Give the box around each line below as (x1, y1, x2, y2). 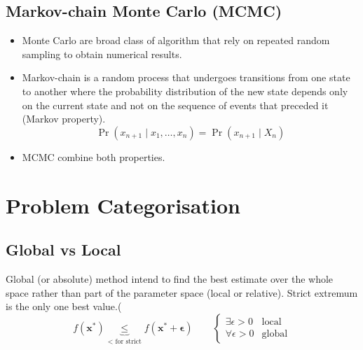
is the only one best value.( (6, 299, 122, 314)
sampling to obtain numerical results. (22, 46, 182, 61)
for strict (115, 337, 142, 345)
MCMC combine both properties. (22, 149, 165, 164)
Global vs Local (6, 239, 121, 260)
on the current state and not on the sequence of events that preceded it (22, 97, 329, 112)
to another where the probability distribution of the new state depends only (22, 83, 348, 98)
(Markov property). (22, 111, 106, 126)
